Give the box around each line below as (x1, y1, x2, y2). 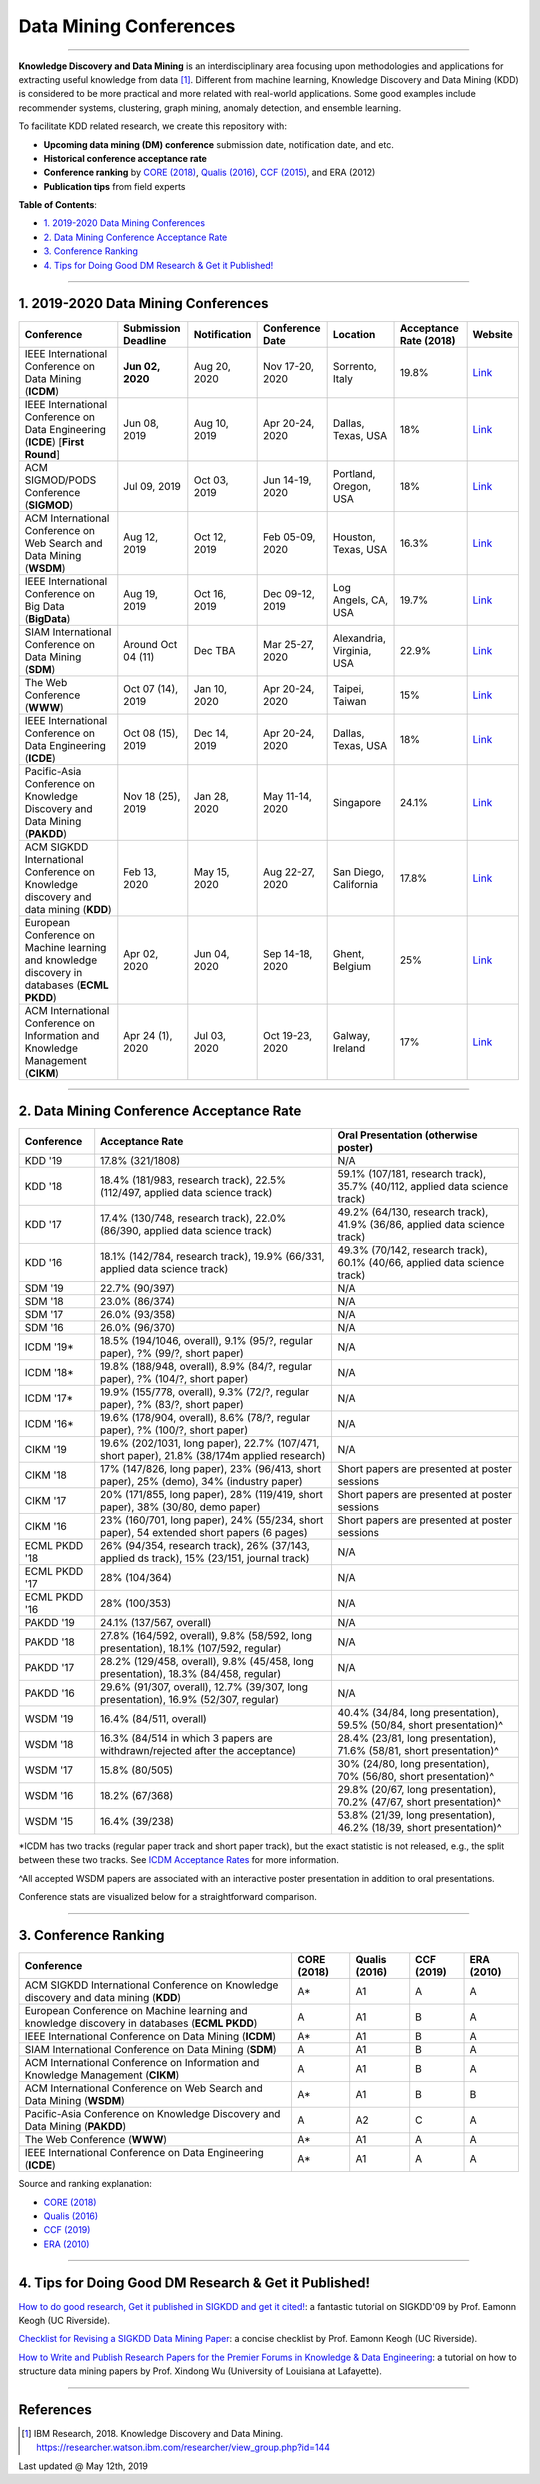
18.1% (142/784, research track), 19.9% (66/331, (100, 1250, 325, 1264)
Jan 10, (193, 681, 228, 695)
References (18, 2401, 92, 2418)
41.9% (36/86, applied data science (337, 1218, 505, 1232)
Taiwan (332, 694, 367, 708)
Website (472, 327, 514, 341)
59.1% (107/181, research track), (337, 1167, 487, 1181)
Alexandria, (332, 631, 387, 645)
